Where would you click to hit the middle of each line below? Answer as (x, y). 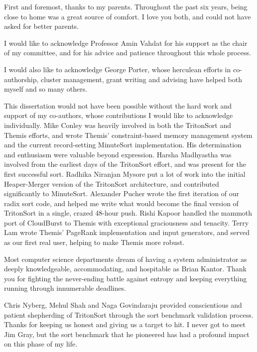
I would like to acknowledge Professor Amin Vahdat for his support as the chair (126, 43)
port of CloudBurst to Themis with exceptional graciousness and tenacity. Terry (127, 222)
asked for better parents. (41, 26)
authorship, (21, 79)
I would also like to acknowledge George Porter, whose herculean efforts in (118, 69)
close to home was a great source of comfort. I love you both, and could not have (128, 16)
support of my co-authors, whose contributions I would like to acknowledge (119, 115)
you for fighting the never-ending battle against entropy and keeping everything (126, 278)
